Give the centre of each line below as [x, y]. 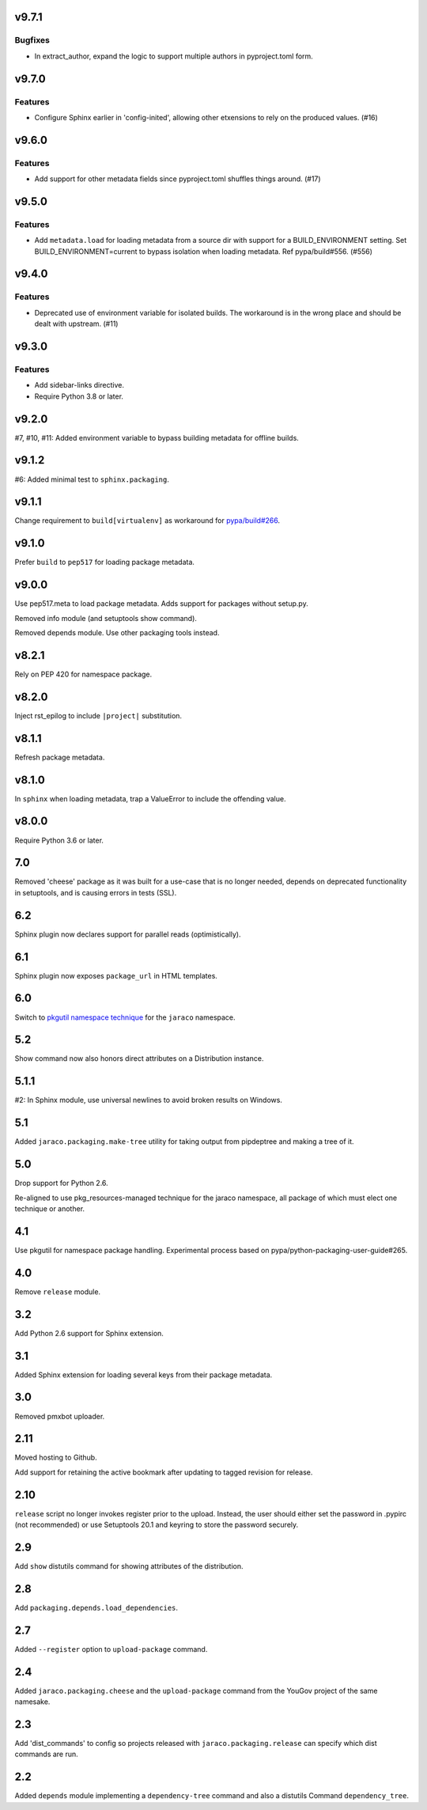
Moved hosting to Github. [56, 1458]
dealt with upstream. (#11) [76, 324]
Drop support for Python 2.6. [61, 1183]
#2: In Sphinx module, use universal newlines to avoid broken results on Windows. [148, 1100]
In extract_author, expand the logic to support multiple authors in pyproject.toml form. [174, 56]
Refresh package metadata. [60, 757]
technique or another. [50, 1208]
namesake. [32, 1702]
